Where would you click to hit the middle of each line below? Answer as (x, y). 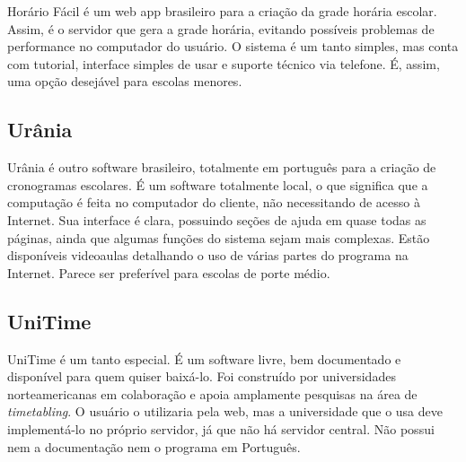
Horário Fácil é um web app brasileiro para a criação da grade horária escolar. (222, 11)
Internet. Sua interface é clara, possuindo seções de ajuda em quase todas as (217, 219)
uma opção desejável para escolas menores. (125, 81)
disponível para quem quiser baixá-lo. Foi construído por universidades (202, 376)
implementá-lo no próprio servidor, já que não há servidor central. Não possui (221, 428)
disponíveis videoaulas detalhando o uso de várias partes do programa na (208, 255)
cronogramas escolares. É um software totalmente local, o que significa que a (218, 184)
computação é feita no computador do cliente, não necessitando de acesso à (214, 202)
